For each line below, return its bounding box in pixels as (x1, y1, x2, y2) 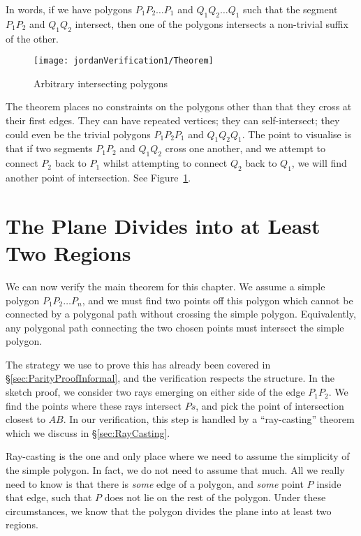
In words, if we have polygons (6, 2, 133, 16)
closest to (6, 412, 45, 426)
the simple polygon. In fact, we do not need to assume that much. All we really (6, 463, 345, 477)
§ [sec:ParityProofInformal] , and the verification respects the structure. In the (6, 371, 334, 385)
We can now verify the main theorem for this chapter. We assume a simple (6, 278, 325, 293)
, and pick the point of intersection (196, 398, 344, 412)
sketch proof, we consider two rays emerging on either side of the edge (6, 385, 305, 399)
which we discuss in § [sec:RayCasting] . (6, 425, 170, 440)
